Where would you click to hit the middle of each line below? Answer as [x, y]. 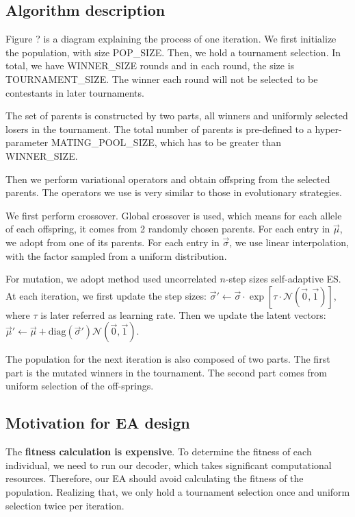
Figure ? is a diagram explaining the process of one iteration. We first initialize [171, 39]
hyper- [328, 129]
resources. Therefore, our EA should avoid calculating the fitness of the [155, 478]
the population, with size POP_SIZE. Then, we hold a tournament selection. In [173, 52]
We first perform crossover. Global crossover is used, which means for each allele [174, 215]
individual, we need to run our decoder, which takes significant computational [169, 465]
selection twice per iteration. [65, 505]
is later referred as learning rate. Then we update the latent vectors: [183, 314]
